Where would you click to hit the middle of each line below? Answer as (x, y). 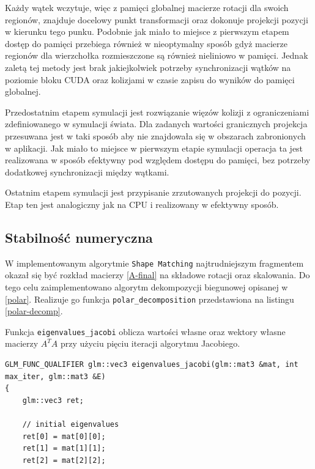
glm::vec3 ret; (53, 400)
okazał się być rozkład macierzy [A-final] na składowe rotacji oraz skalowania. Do (157, 275)
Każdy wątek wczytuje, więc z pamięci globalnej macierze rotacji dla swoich (147, 7)
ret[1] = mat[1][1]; (64, 449)
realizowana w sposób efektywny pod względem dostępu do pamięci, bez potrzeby (158, 160)
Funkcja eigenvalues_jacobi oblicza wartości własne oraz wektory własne (145, 331)
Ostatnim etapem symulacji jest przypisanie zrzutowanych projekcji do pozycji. (153, 192)
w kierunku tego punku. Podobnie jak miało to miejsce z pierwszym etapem (147, 31)
